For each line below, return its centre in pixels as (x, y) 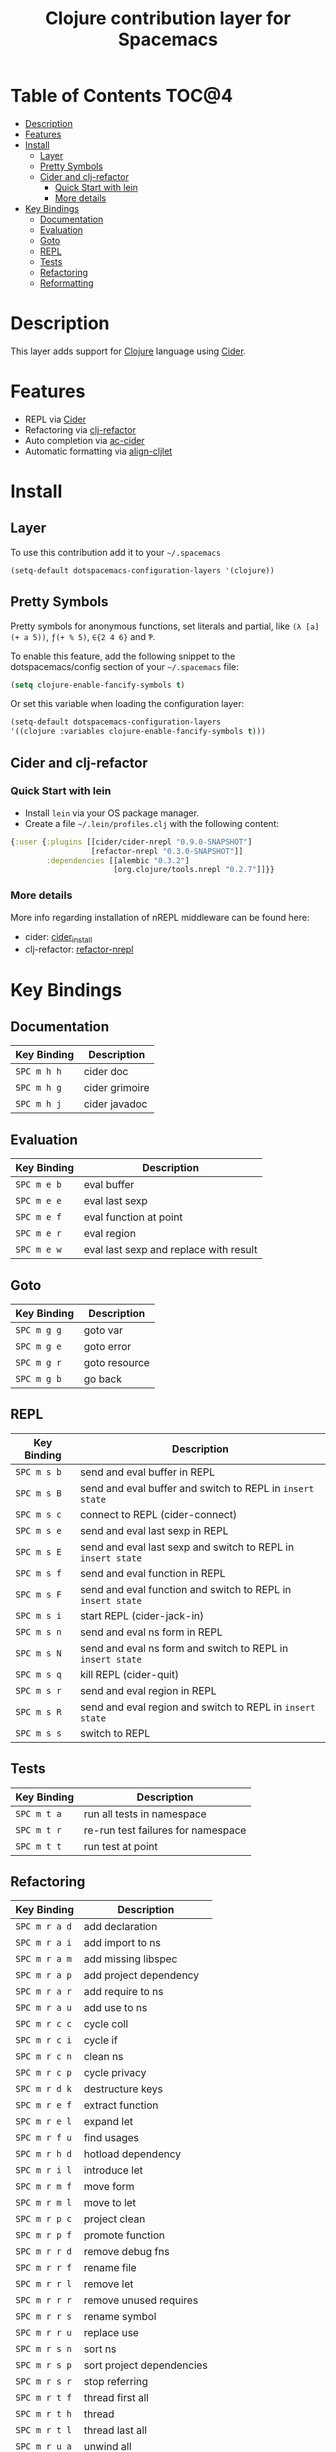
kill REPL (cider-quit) (129, 1674)
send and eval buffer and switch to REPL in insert (197, 1488)
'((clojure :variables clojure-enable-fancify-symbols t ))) (138, 732)
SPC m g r (38, 1363)
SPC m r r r (44, 2300)
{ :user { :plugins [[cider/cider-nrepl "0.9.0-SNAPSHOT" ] (131, 842)
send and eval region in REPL (148, 1690)
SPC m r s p (44, 2365)
